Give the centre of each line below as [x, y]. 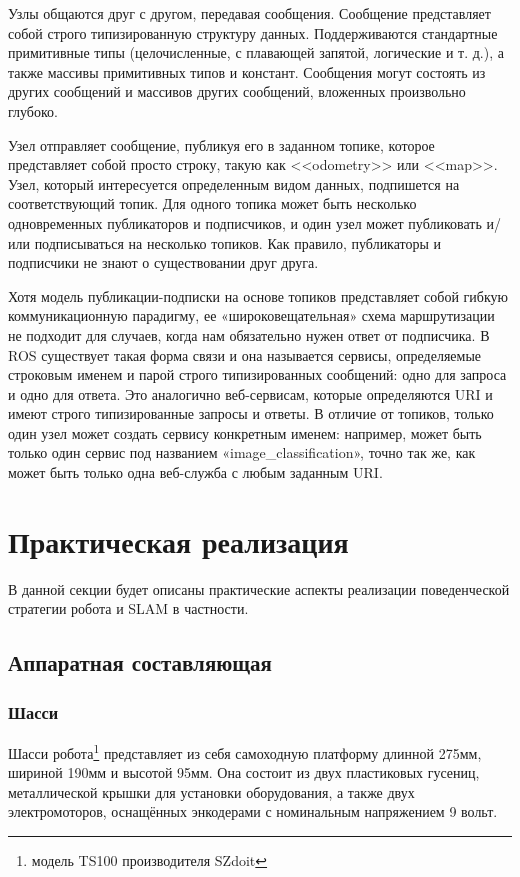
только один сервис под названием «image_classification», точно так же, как [242, 452]
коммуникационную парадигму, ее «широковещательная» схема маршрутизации [251, 315]
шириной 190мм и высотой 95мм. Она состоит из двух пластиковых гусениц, [244, 772]
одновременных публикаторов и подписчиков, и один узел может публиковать [245, 222]
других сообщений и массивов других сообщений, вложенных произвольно [237, 91]
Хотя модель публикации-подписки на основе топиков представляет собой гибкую [258, 295]
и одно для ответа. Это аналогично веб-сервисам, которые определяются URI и [250, 393]
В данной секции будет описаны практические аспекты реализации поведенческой [259, 588]
